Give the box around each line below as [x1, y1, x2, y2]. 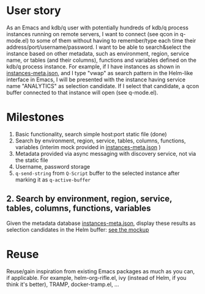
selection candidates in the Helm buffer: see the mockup [6, 226, 149, 233]
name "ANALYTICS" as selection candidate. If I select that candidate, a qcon [6, 82, 199, 89]
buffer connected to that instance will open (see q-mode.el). [6, 89, 158, 96]
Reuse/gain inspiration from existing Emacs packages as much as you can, [6, 267, 195, 275]
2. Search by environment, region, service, [6, 194, 173, 204]
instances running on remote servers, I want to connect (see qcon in [6, 30, 179, 37]
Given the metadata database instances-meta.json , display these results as [6, 219, 196, 227]
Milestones [6, 111, 64, 124]
